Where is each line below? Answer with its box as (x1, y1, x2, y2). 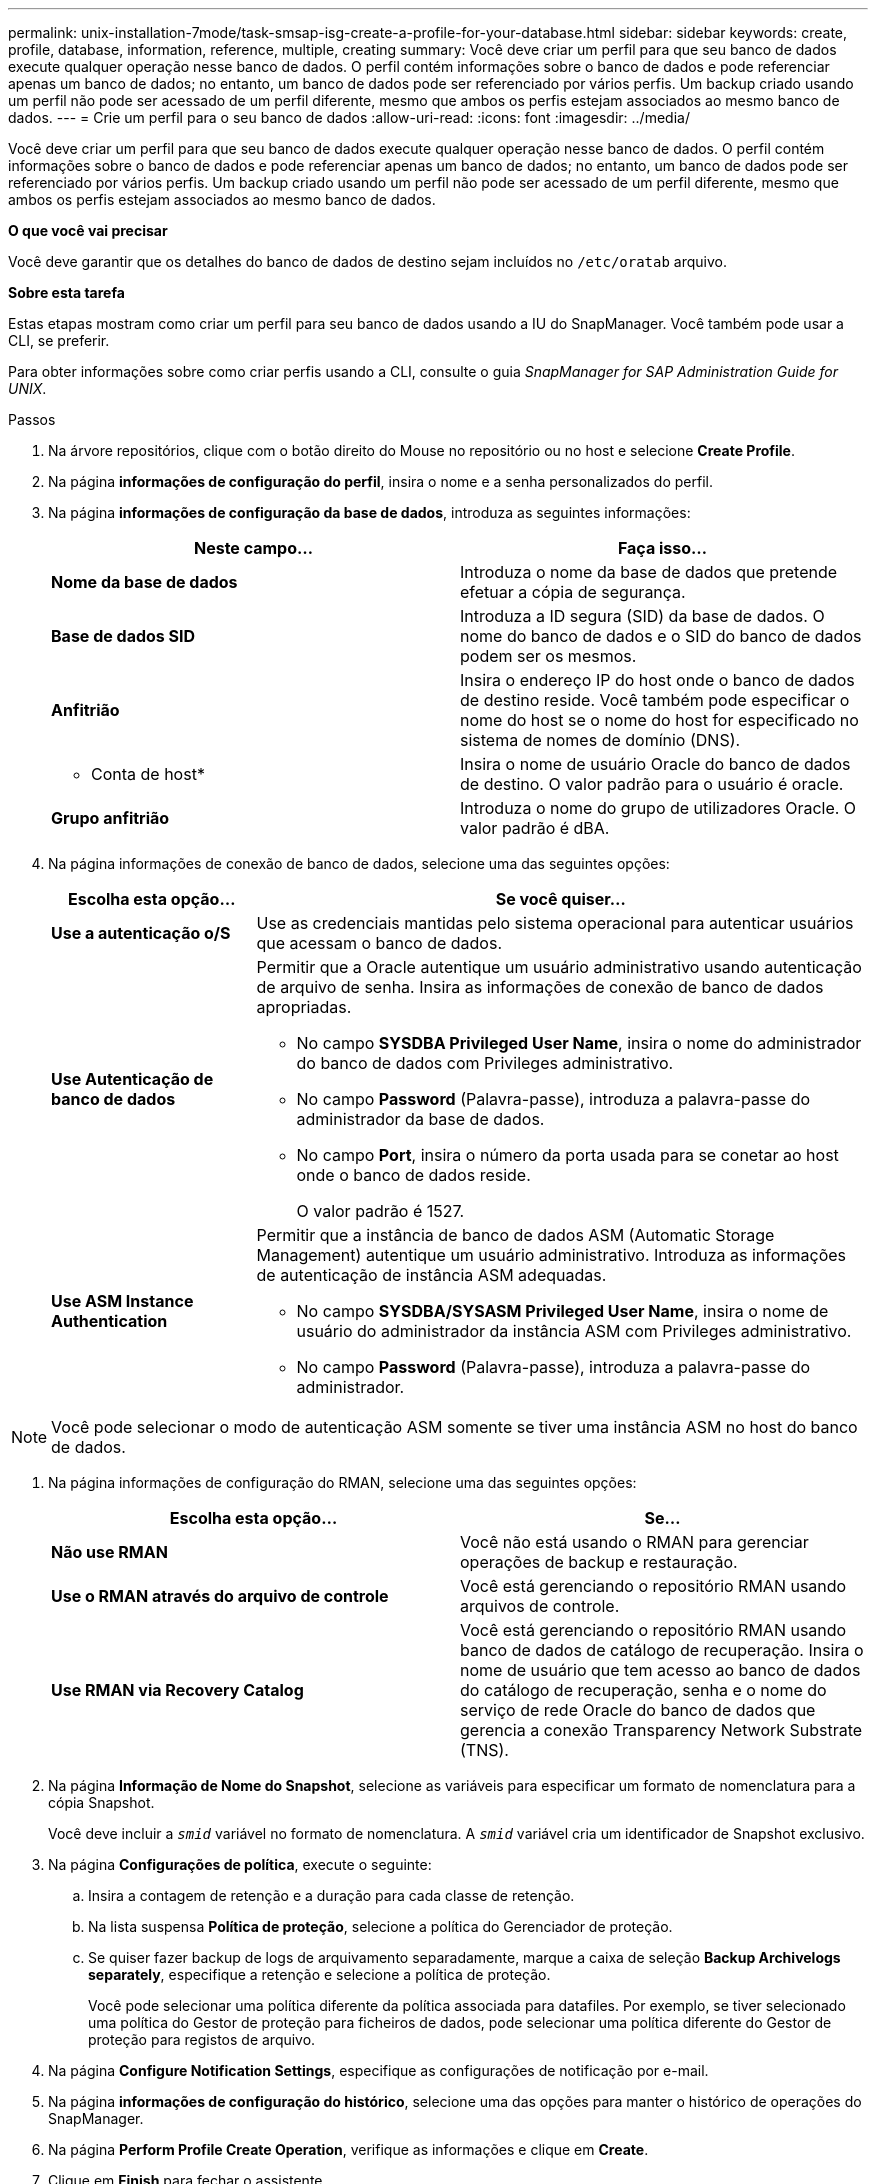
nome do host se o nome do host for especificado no (460, 710, 859, 730)
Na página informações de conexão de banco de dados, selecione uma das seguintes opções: (48, 855, 670, 872)
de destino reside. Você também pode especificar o (460, 690, 850, 710)
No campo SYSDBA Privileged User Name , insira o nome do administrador (296, 1033, 862, 1053)
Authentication (51, 1311, 168, 1331)
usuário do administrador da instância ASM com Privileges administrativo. (296, 1321, 852, 1341)
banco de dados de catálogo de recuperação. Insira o (460, 1640, 864, 1660)
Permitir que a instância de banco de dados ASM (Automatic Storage (256, 1225, 775, 1245)
